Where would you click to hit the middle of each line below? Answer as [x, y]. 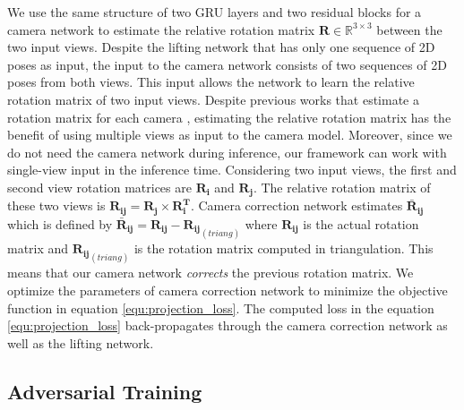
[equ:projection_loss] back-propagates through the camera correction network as [228, 325]
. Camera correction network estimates [296, 205]
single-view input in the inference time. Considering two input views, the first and [232, 170]
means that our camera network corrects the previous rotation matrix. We [211, 273]
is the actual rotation [361, 223]
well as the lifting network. [81, 342]
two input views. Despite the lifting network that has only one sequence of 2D [221, 47]
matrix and [38, 248]
